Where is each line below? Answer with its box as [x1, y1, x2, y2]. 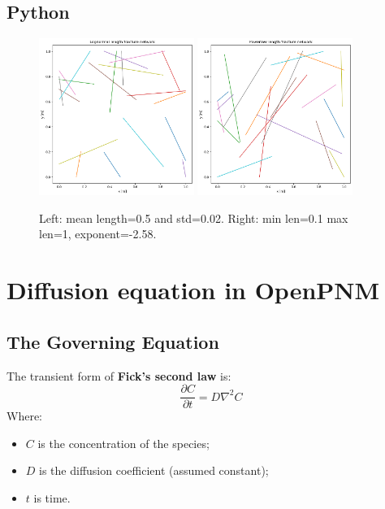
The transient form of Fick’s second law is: [6, 367, 231, 384]
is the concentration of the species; [37, 434, 210, 451]
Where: [6, 407, 42, 424]
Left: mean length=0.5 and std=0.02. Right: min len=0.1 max [39, 209, 348, 226]
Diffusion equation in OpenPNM [6, 273, 380, 307]
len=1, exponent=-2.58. [39, 225, 157, 242]
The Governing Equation [6, 328, 219, 354]
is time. [33, 489, 71, 506]
